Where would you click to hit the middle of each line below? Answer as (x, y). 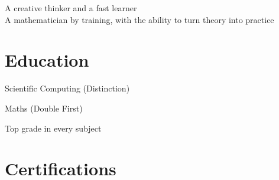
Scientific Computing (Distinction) (67, 88)
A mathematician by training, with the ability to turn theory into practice (139, 19)
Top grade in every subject (53, 128)
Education (47, 60)
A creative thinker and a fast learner (71, 8)
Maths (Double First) (44, 108)
